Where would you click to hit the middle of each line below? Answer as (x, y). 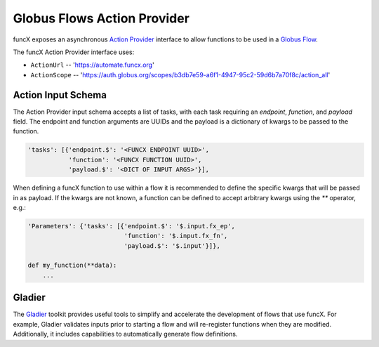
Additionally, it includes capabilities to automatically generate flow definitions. (125, 334)
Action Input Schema (60, 95)
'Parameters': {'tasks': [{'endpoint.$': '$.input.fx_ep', (131, 226)
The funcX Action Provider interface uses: (74, 52)
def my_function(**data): (72, 266)
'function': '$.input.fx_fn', (176, 236)
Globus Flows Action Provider (101, 18)
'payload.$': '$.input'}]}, (172, 245)
